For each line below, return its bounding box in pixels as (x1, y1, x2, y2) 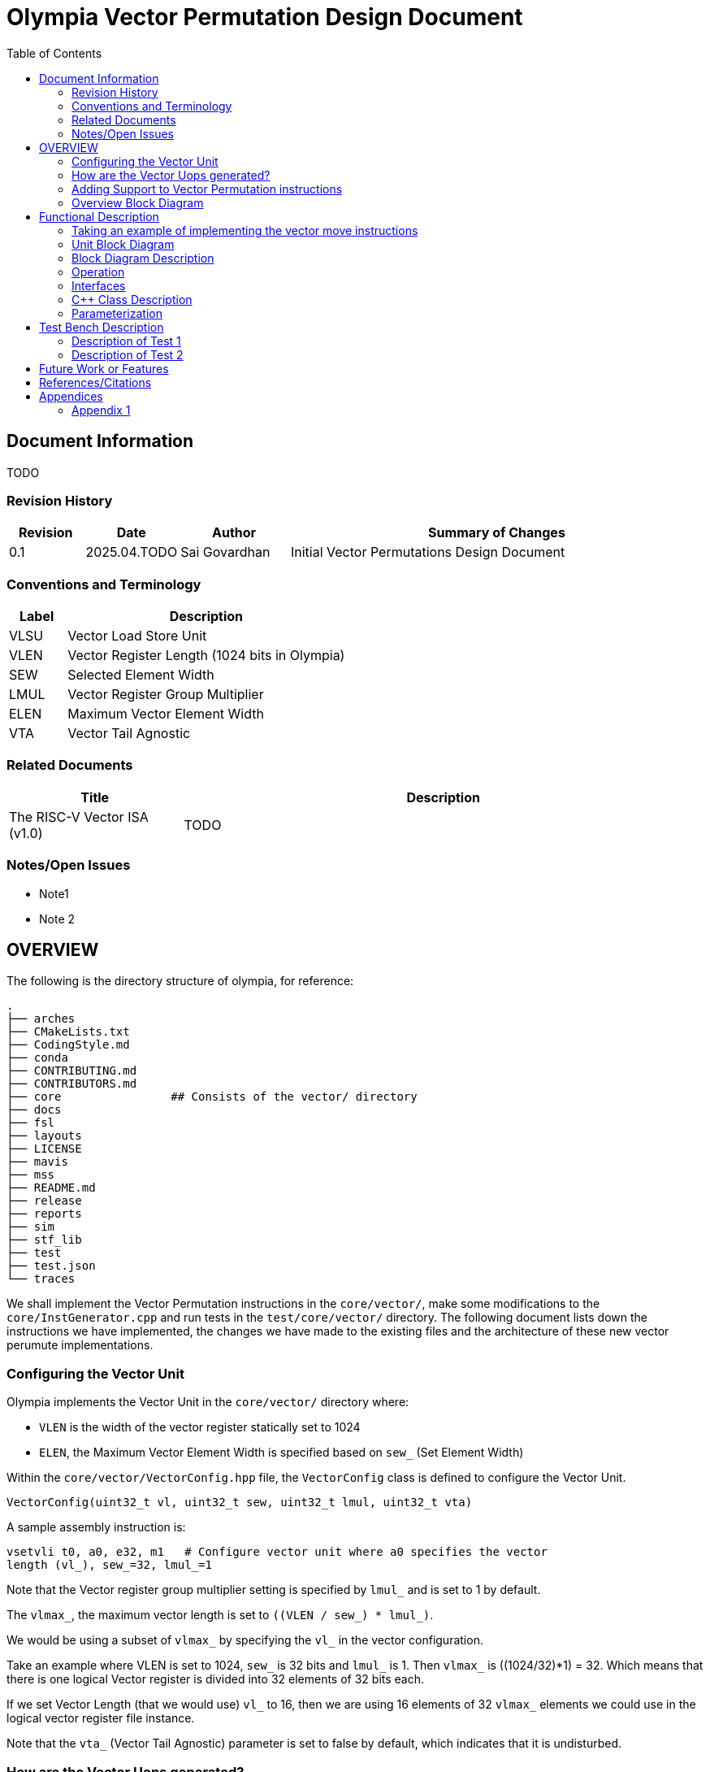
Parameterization (71, 306, 162, 320)
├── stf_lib (6, 1233, 82, 1247)
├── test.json (6, 1259, 96, 1273)
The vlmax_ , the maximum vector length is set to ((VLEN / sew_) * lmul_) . (6, 1608, 434, 1622)
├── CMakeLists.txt (6, 1025, 130, 1039)
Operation (71, 264, 125, 279)
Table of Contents (6, 46, 102, 60)
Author (212, 524, 257, 541)
